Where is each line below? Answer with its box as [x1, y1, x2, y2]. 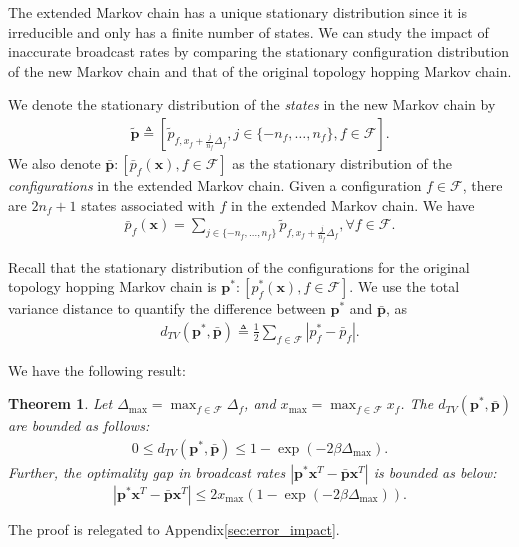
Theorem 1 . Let [8, 393, 113, 414]
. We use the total [349, 276, 460, 297]
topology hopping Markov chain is [8, 276, 217, 297]
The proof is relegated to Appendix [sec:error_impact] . [8, 518, 340, 539]
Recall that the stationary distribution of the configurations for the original [8, 256, 470, 277]
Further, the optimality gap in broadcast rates [8, 461, 286, 482]
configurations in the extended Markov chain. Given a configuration [8, 175, 422, 195]
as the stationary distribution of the [232, 153, 452, 173]
